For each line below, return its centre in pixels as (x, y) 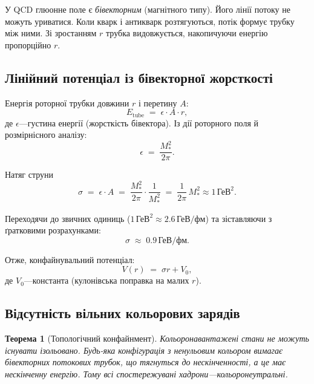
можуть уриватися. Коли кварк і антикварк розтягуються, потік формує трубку (150, 21)
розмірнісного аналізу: (46, 135)
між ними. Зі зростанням (51, 33)
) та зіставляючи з (239, 218)
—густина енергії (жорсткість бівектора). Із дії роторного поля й (139, 122)
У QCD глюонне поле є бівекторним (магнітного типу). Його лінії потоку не (148, 9)
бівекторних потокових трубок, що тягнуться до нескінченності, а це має (146, 362)
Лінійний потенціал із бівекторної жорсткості (139, 77)
